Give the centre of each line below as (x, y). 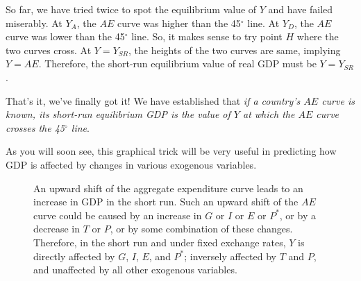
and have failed (301, 9)
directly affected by (74, 256)
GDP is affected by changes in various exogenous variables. (131, 164)
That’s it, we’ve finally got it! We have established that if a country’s (153, 100)
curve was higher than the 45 (179, 23)
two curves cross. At (49, 50)
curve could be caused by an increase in (118, 215)
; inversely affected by (230, 256)
